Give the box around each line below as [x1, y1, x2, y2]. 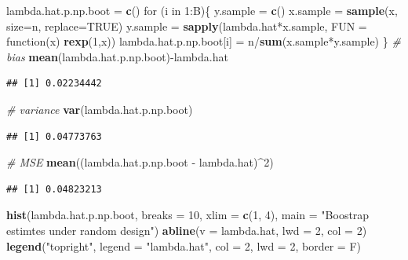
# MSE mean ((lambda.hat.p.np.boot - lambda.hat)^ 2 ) [6, 154, 274, 170]
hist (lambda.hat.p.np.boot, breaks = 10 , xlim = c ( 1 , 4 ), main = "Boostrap [6, 207, 370, 223]
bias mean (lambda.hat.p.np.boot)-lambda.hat [6, 48, 228, 64]
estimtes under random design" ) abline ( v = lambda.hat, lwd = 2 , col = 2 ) [6, 222, 367, 238]
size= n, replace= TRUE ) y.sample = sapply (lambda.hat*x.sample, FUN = [6, 17, 367, 34]
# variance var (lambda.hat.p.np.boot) [6, 101, 193, 117]
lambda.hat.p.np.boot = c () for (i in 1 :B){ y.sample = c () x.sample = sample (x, [6, 2, 398, 18]
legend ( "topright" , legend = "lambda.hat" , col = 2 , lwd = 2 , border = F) [6, 237, 361, 254]
